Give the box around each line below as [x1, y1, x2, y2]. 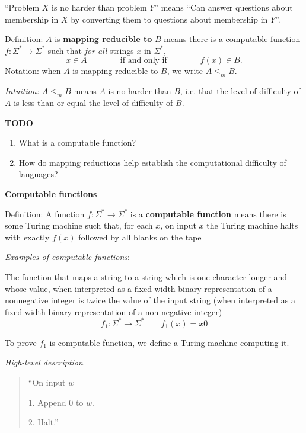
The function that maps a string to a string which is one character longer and [5, 270, 288, 283]
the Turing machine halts [206, 219, 298, 232]
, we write [167, 65, 203, 77]
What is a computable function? [18, 136, 136, 149]
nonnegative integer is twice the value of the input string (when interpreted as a [5, 294, 295, 306]
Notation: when [5, 65, 61, 77]
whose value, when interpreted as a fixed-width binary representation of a [5, 282, 272, 294]
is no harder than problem [52, 1, 147, 13]
